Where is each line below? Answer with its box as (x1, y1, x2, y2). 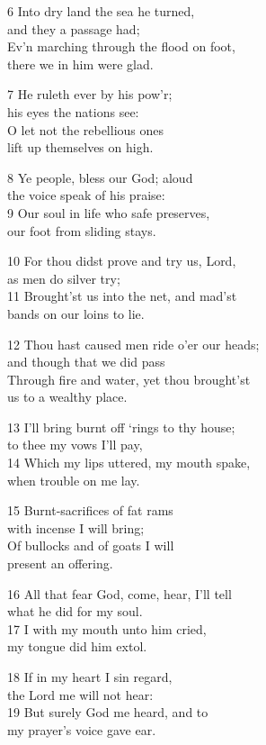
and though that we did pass (7, 352, 165, 371)
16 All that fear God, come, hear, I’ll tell (7, 584, 232, 603)
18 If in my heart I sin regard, (7, 668, 173, 686)
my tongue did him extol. (7, 637, 147, 656)
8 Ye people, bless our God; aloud (7, 168, 193, 186)
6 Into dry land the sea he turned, (7, 2, 195, 20)
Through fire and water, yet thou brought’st (7, 369, 251, 388)
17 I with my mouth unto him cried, (7, 619, 207, 638)
